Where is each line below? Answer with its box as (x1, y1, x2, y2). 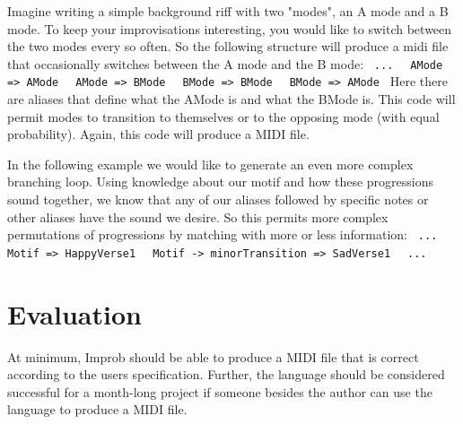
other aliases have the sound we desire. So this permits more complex (7, 207, 389, 226)
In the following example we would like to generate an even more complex (7, 154, 414, 173)
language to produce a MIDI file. (7, 400, 188, 419)
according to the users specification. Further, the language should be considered (7, 365, 445, 384)
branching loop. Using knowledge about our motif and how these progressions (7, 172, 434, 191)
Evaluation (7, 295, 142, 332)
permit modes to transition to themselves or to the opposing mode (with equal (7, 107, 440, 125)
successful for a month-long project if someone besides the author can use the (7, 382, 432, 401)
